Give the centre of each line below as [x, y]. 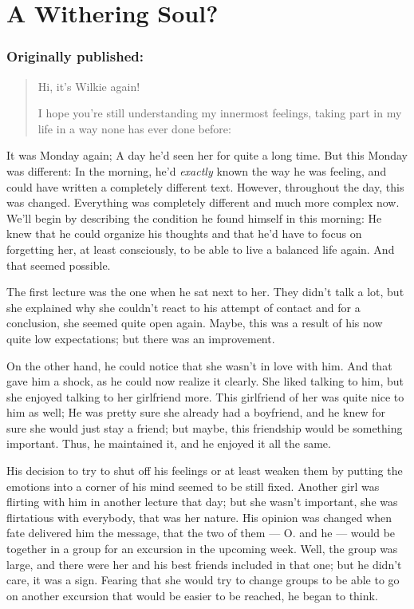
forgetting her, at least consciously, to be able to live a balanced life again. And [201, 249]
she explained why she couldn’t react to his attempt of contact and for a [183, 307]
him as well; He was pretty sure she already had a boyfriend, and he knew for [196, 412]
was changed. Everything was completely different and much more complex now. [203, 202]
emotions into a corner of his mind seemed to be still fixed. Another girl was [193, 486]
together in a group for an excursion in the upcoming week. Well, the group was [202, 549]
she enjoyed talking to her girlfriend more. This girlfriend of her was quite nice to [205, 396]
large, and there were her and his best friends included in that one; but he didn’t [204, 564]
